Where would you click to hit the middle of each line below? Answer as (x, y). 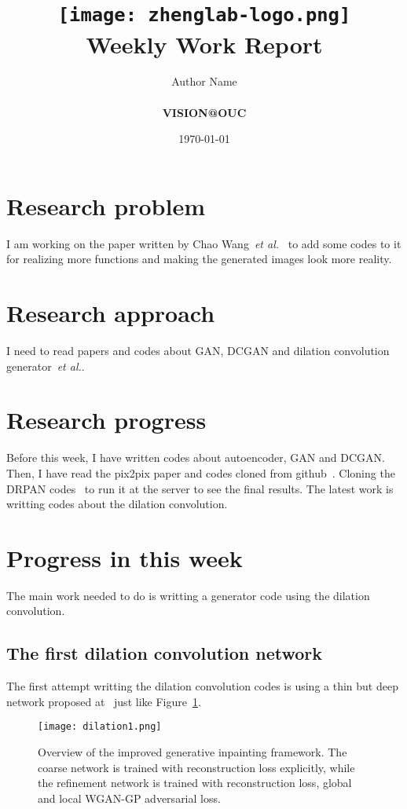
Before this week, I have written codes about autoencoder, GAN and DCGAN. (196, 458)
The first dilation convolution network (165, 653)
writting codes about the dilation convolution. (117, 504)
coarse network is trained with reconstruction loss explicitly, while (196, 767)
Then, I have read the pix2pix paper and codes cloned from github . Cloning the (201, 472)
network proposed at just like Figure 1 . (104, 701)
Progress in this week (125, 557)
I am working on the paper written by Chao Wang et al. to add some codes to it (204, 243)
